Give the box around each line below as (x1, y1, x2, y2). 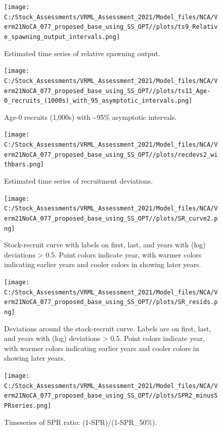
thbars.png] (4, 161, 44, 168)
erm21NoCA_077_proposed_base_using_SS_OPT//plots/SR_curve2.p (4, 214, 218, 222)
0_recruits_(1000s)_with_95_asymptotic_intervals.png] (4, 97, 193, 105)
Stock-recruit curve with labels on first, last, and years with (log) (4, 239, 206, 250)
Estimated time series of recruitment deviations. (4, 176, 153, 186)
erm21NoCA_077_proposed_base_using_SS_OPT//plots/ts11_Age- (4, 87, 211, 95)
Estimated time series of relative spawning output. (4, 48, 160, 58)
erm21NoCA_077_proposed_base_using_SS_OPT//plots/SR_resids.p (4, 298, 218, 306)
